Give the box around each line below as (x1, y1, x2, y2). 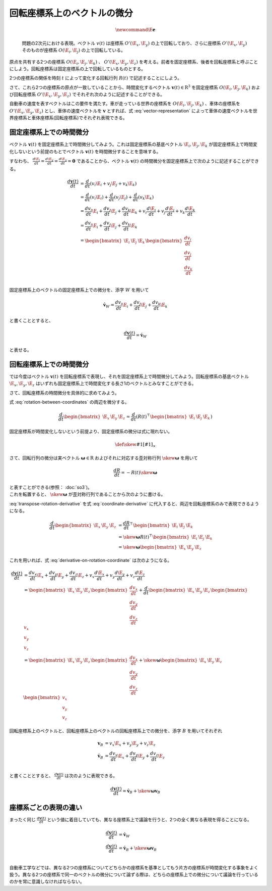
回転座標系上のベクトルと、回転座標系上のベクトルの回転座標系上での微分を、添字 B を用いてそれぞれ (9, 728, 223, 734)
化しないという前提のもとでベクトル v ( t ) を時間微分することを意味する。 (9, 148, 161, 154)
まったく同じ (9, 817, 36, 823)
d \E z (134, 570, 145, 577)
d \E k (184, 205, 195, 212)
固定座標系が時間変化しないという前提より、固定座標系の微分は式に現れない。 (9, 429, 173, 435)
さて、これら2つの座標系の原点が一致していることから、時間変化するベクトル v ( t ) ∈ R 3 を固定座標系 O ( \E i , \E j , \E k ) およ (9, 84, 260, 91)
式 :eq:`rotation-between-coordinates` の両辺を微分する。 (9, 399, 129, 405)
